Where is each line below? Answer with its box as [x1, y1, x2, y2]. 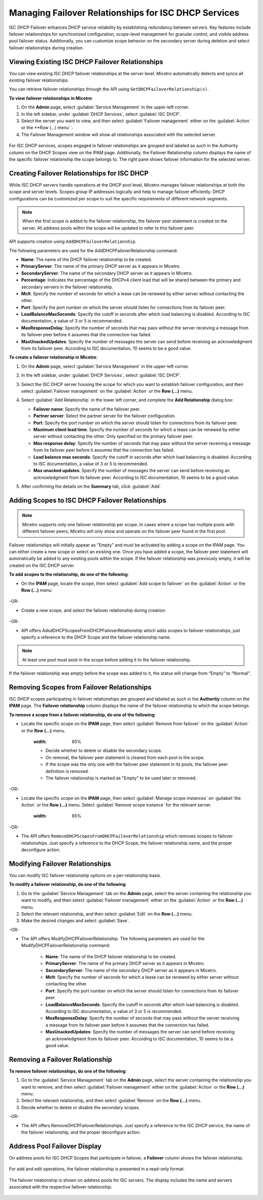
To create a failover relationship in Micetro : [9, 354, 97, 360]
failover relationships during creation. [9, 44, 84, 51]
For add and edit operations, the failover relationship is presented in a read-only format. [9, 1166, 185, 1172]
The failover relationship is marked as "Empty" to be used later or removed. [45, 775, 197, 781]
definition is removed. [45, 768, 90, 774]
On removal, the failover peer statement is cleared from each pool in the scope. [45, 754, 205, 760]
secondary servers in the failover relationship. [21, 284, 113, 290]
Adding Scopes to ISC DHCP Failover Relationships [9, 496, 167, 504]
